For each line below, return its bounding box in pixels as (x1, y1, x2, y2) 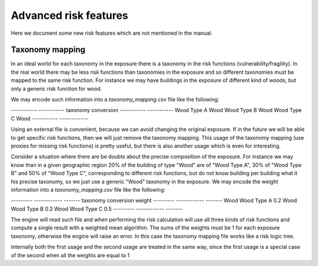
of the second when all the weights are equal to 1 (11, 251, 130, 259)
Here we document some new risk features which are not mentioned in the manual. (11, 29, 213, 37)
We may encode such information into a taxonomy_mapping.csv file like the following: (11, 96, 220, 103)
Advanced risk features (11, 9, 129, 22)
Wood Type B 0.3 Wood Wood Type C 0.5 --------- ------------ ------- (11, 205, 183, 212)
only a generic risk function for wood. (11, 85, 102, 92)
